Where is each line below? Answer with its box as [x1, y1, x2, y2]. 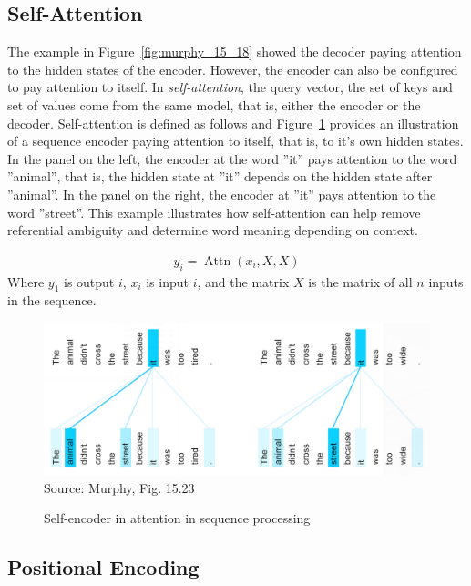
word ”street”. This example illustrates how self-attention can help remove [7, 202, 421, 221]
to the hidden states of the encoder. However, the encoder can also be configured [7, 59, 458, 78]
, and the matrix [197, 272, 290, 291]
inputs [428, 272, 464, 291]
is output [63, 272, 115, 291]
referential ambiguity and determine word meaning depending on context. [7, 221, 418, 240]
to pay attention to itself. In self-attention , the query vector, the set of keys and [7, 77, 453, 97]
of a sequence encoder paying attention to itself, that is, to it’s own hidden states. [7, 131, 464, 150]
